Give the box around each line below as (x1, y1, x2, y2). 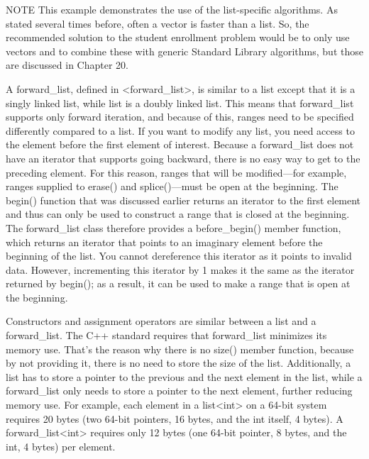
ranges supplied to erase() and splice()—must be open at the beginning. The (6, 179, 338, 194)
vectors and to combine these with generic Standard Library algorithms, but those (6, 43, 363, 58)
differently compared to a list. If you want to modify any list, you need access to (6, 123, 355, 138)
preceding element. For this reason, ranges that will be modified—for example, (6, 165, 347, 179)
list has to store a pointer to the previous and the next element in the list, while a (6, 369, 363, 384)
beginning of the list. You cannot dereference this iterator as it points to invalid (6, 248, 352, 263)
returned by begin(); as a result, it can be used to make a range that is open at (6, 276, 351, 291)
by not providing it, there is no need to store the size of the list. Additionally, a (6, 355, 351, 370)
